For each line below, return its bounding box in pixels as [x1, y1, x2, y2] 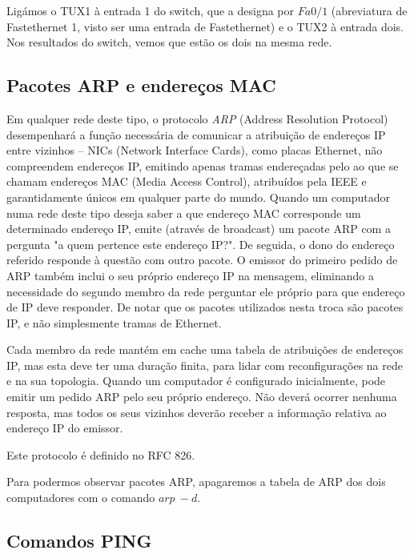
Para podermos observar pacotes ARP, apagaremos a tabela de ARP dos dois [6, 473, 386, 490]
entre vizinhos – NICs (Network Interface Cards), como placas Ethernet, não [6, 142, 383, 159]
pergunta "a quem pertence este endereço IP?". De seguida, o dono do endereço [6, 235, 395, 252]
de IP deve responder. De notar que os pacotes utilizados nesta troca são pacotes [6, 299, 404, 315]
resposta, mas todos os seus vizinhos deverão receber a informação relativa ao [6, 403, 387, 420]
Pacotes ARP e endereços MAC [6, 73, 276, 98]
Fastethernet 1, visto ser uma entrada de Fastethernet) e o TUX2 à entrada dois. [6, 18, 404, 34]
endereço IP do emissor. [6, 420, 123, 436]
